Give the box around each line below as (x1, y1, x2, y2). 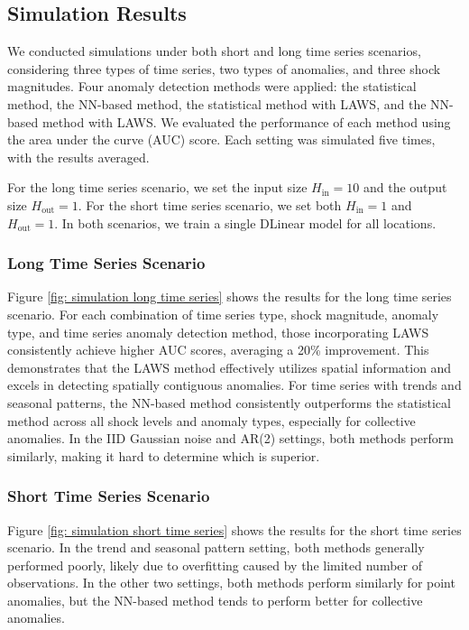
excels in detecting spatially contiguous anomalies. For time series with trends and (7, 375, 462, 394)
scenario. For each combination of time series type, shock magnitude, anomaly (7, 304, 439, 323)
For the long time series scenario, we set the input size (7, 178, 308, 197)
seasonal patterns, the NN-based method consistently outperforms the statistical (7, 393, 451, 412)
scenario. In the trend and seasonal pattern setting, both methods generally (7, 538, 425, 557)
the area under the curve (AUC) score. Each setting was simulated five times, (7, 130, 436, 149)
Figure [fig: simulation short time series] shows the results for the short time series (7, 520, 462, 539)
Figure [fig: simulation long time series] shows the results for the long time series (7, 287, 452, 306)
